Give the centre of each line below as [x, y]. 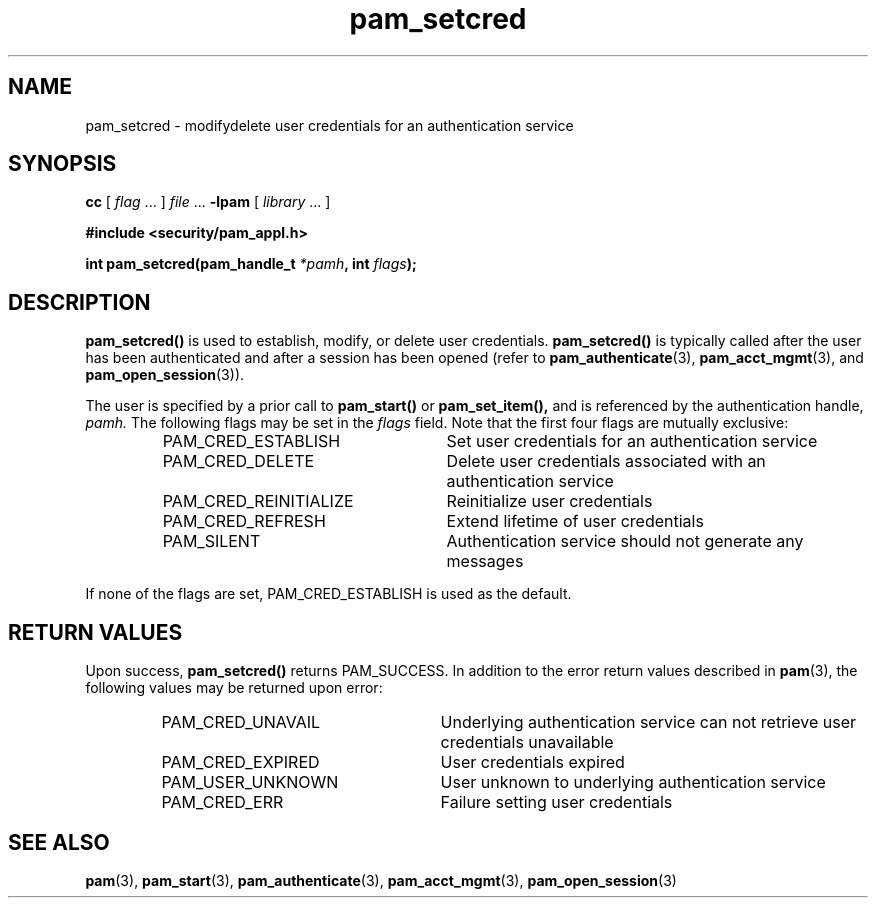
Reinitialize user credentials [549, 501]
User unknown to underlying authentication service [633, 782]
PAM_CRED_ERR [222, 802]
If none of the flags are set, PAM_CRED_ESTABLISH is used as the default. [328, 594]
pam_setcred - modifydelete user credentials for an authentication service [329, 125]
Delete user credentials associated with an [606, 461]
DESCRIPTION [79, 302]
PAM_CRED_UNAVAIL [241, 722]
